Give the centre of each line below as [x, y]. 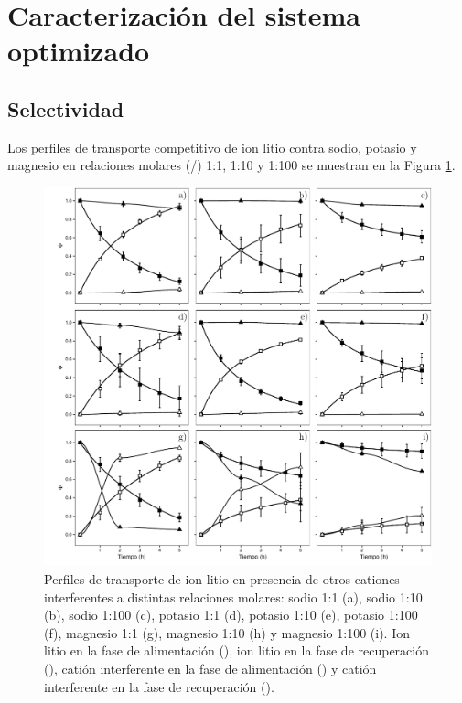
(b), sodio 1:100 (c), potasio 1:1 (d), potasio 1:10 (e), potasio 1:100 [231, 615]
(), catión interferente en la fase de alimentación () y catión [210, 668]
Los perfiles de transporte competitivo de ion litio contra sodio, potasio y [212, 147]
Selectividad [66, 108]
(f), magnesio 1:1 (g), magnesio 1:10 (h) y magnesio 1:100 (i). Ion [227, 632]
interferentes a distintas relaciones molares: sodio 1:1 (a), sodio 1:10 [233, 596]
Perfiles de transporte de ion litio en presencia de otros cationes [222, 579]
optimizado [79, 51]
